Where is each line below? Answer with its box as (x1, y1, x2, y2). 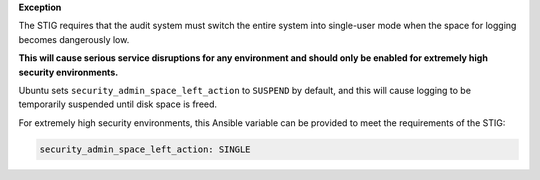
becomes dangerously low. (18, 33, 130, 45)
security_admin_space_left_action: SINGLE (39, 143, 251, 155)
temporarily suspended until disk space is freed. (18, 98, 218, 110)
